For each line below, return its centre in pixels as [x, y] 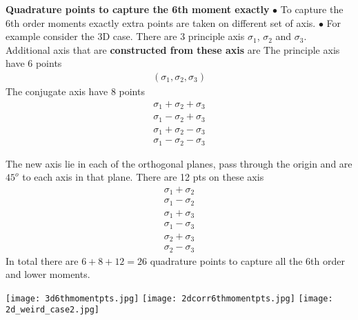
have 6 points [34, 63]
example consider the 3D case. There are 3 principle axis [125, 36]
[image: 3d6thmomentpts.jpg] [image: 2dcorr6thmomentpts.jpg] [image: [169, 298]
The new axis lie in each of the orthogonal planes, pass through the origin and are [179, 163]
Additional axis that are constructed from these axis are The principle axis [173, 49]
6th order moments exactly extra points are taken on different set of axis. [161, 22]
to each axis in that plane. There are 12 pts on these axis [143, 177]
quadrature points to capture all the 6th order [247, 260]
